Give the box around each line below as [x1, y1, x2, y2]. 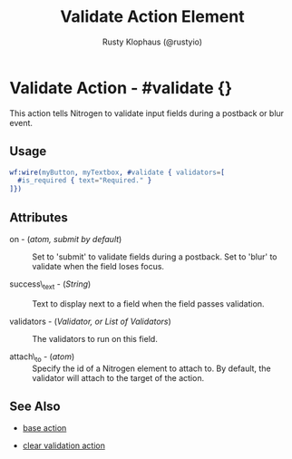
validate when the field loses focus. [32, 260, 165, 271]
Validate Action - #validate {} [9, 77, 233, 98]
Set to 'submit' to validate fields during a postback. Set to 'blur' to [32, 251, 277, 262]
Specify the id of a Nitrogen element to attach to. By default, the [32, 363, 271, 374]
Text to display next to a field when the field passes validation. [32, 298, 265, 309]
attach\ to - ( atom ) [9, 351, 75, 364]
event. [9, 117, 34, 128]
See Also [9, 398, 61, 414]
